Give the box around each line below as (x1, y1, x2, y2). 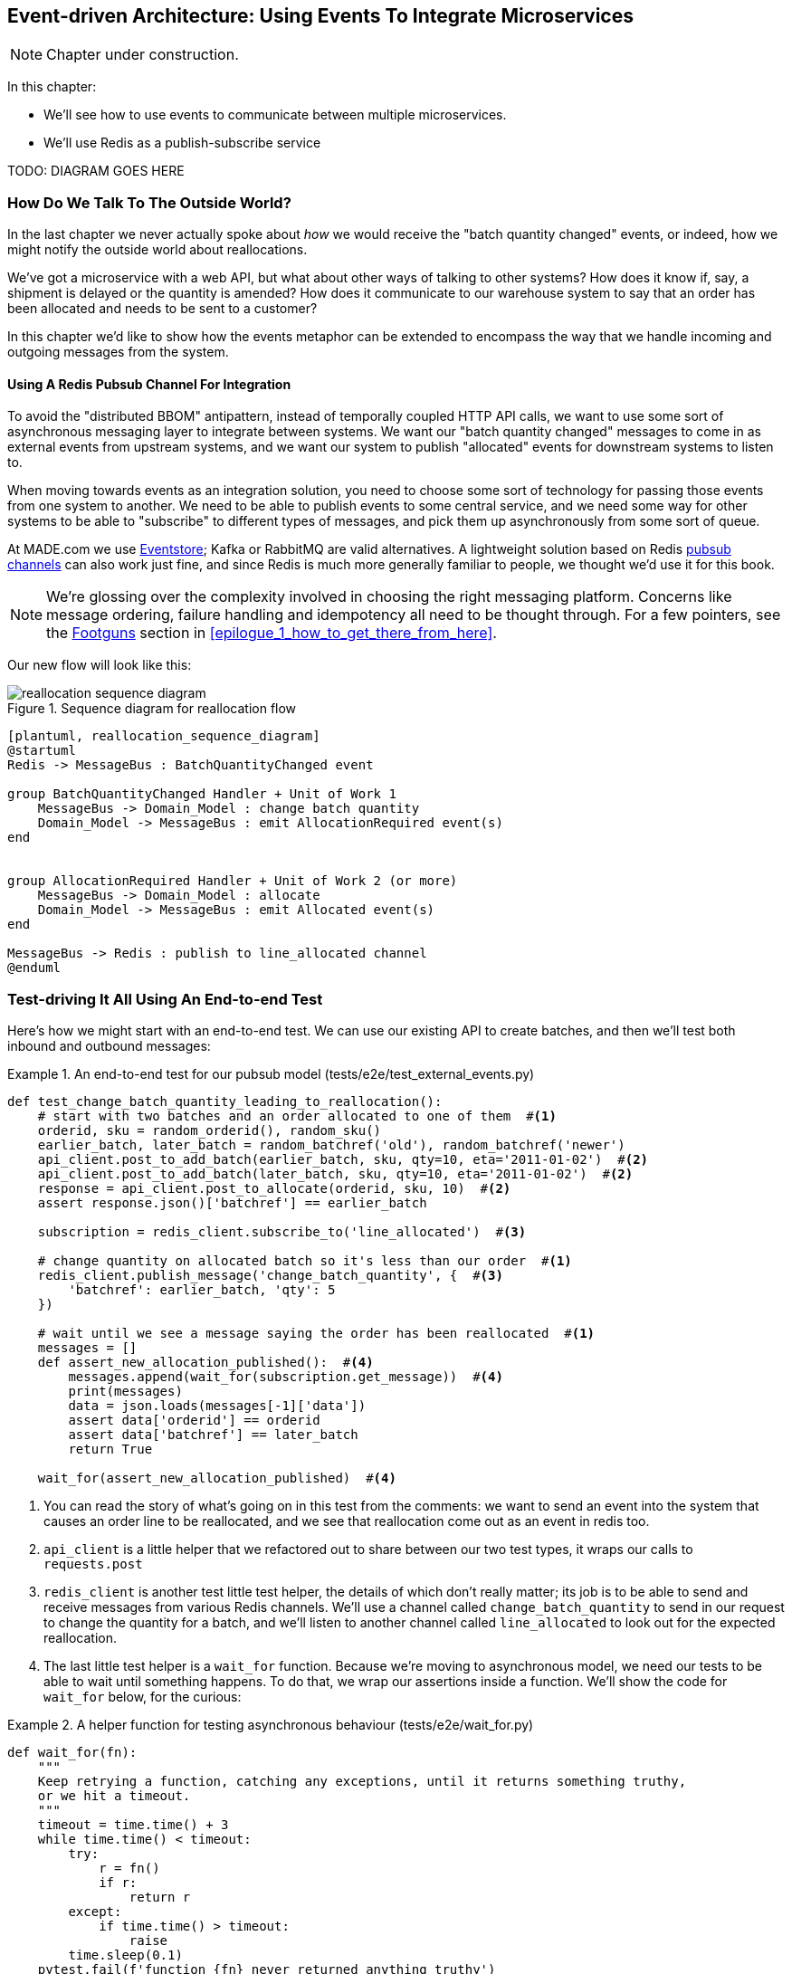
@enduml (7, 960, 62, 976)
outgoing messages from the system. (7, 344, 229, 360)
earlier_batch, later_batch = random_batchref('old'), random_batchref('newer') (37, 1138, 625, 1153)
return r (129, 1890, 191, 1905)
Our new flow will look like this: (7, 657, 192, 673)
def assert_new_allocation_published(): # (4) (37, 1355, 374, 1370)
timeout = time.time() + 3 (37, 1817, 229, 1833)
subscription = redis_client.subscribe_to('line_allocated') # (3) (37, 1225, 527, 1240)
